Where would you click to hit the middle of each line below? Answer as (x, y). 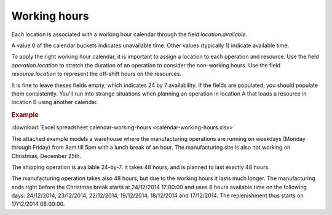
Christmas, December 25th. (46, 156)
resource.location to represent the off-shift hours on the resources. (96, 74)
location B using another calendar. (55, 102)
